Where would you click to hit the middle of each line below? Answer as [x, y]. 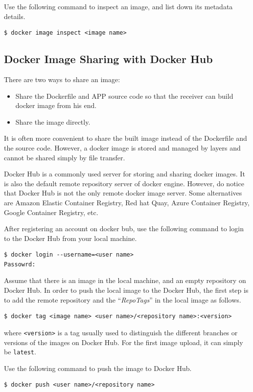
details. [15, 16]
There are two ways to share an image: [62, 79]
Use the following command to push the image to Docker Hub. [98, 368]
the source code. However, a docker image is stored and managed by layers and [122, 147]
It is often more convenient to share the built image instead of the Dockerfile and [126, 138]
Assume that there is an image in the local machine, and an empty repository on [125, 280]
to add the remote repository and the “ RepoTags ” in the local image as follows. [123, 299]
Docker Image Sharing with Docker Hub [108, 59]
